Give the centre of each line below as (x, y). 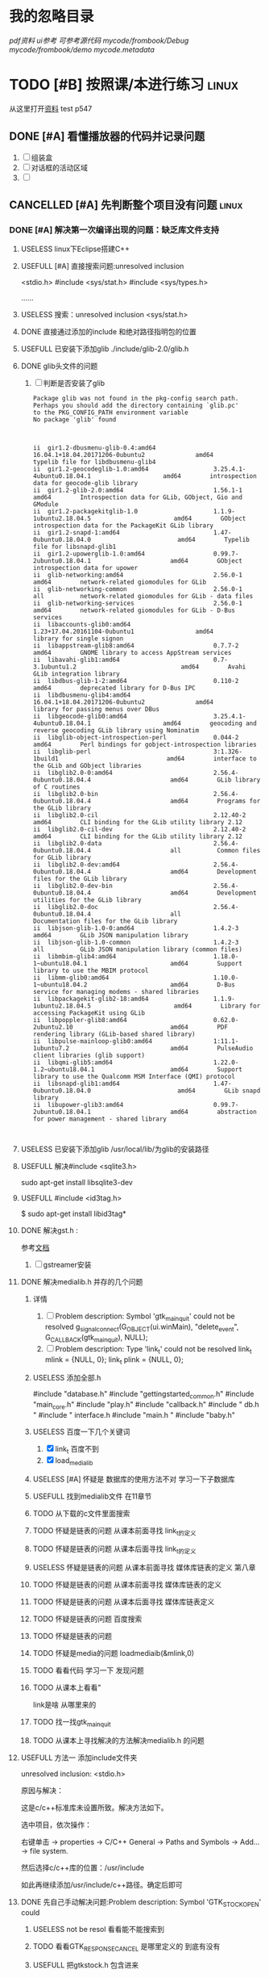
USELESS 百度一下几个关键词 (81, 1431)
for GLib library (62, 858)
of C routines (56, 787)
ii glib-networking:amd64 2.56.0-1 (137, 575)
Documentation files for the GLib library (105, 921)
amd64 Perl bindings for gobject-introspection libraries (145, 745)
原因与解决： (42, 1790)
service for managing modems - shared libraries (116, 992)
